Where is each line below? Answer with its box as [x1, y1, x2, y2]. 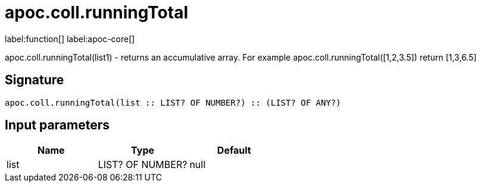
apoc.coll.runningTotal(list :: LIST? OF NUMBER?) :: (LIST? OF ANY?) [5, 97, 341, 107]
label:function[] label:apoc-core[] [5, 33, 135, 44]
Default [217, 144, 251, 157]
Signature [5, 72, 64, 88]
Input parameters [5, 118, 110, 133]
